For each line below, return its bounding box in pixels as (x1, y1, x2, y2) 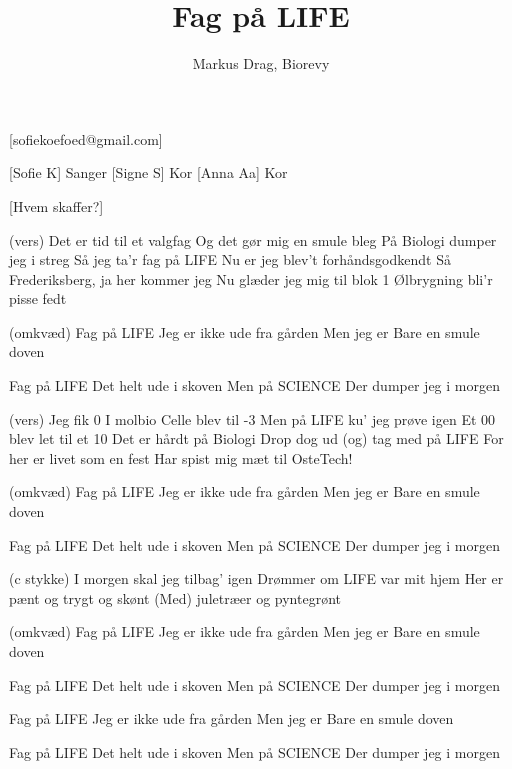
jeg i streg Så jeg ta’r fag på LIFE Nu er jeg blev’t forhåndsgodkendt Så (9, 249, 451, 270)
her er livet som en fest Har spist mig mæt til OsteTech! (9, 447, 353, 468)
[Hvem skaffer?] (9, 195, 104, 216)
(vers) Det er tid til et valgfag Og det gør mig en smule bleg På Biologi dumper (9, 229, 497, 250)
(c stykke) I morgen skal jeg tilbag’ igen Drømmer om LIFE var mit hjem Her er (9, 568, 504, 589)
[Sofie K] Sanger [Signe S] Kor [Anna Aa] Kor (9, 162, 288, 183)
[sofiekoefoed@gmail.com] (9, 128, 163, 149)
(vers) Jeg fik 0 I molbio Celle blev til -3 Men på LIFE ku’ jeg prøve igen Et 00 (9, 408, 496, 429)
